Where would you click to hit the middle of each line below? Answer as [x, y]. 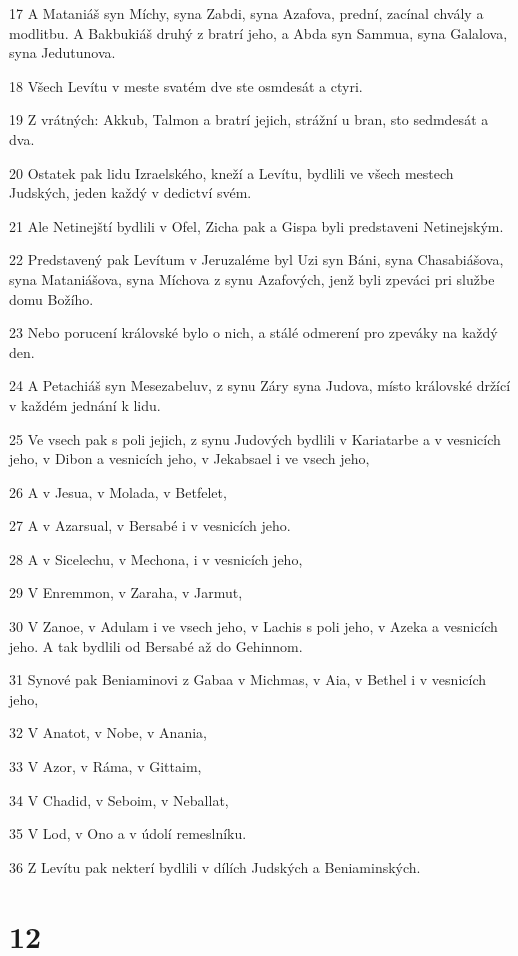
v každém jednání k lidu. [85, 404]
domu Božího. [51, 298]
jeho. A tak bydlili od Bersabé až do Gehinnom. [156, 645]
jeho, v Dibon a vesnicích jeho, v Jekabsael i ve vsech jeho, [189, 458]
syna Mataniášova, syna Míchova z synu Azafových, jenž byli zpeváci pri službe [252, 278]
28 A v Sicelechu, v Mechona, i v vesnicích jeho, [156, 558]
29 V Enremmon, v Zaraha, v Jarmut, [126, 592]
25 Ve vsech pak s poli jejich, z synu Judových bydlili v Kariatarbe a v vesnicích [255, 438]
